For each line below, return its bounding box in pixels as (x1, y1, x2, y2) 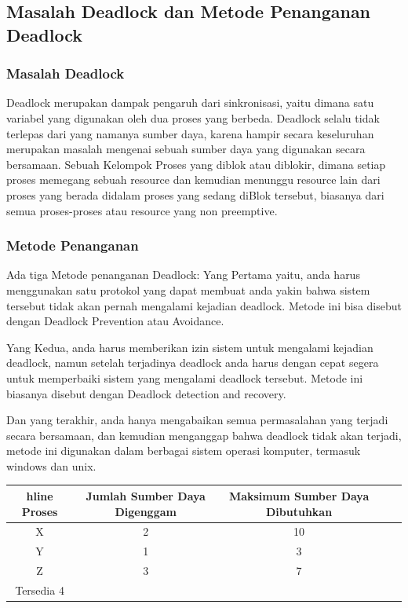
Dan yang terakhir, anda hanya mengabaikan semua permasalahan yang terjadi (6, 412, 388, 428)
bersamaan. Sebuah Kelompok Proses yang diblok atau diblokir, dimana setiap (6, 156, 386, 172)
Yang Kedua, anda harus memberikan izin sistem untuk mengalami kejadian (6, 339, 373, 355)
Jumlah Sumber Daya (86, 487, 206, 504)
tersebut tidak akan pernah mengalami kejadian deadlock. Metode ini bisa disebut (6, 297, 402, 313)
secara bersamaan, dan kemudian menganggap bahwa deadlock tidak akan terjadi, (6, 427, 402, 443)
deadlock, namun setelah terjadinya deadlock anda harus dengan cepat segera (6, 354, 379, 371)
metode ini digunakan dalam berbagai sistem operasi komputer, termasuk (6, 442, 361, 459)
